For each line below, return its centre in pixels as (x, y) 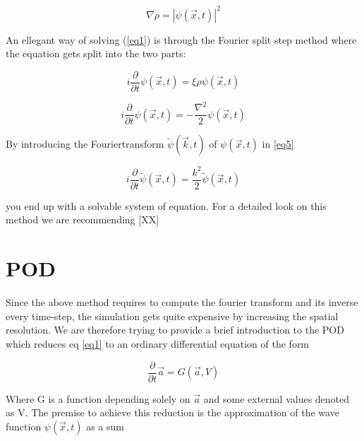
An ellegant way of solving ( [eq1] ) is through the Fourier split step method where (181, 39)
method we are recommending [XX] (83, 219)
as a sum (105, 426)
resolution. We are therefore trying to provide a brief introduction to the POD (175, 330)
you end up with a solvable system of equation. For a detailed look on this (166, 205)
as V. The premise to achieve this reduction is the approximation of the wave (172, 412)
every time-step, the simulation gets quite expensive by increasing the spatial (172, 316)
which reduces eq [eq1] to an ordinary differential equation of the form (158, 343)
